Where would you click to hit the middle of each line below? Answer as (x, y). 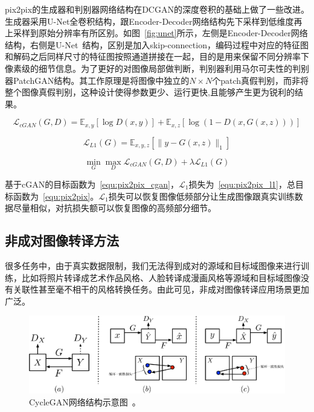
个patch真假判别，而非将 (261, 80)
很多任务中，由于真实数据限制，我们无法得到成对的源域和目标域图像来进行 (153, 265)
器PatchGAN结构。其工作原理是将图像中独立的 (97, 80)
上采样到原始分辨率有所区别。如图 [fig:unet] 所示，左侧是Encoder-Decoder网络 (156, 33)
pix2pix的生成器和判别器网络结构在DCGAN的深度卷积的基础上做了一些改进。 (157, 9)
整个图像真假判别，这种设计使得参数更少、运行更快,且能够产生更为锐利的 (150, 92)
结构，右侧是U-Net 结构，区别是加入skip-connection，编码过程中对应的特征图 (157, 44)
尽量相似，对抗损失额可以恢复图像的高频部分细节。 (114, 208)
